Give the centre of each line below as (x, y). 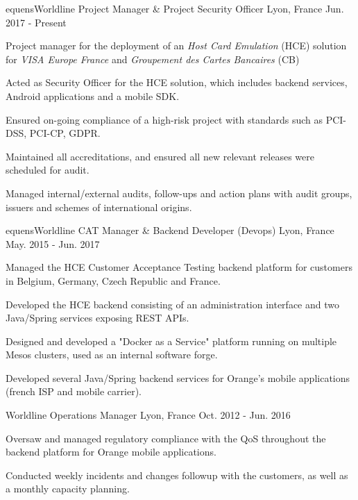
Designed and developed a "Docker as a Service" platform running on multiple (171, 341)
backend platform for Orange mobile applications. (111, 452)
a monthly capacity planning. (68, 489)
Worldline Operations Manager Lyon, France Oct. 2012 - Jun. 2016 (148, 415)
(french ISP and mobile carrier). (74, 391)
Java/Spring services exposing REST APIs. (97, 318)
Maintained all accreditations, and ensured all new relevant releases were (160, 156)
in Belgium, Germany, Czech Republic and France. (113, 280)
